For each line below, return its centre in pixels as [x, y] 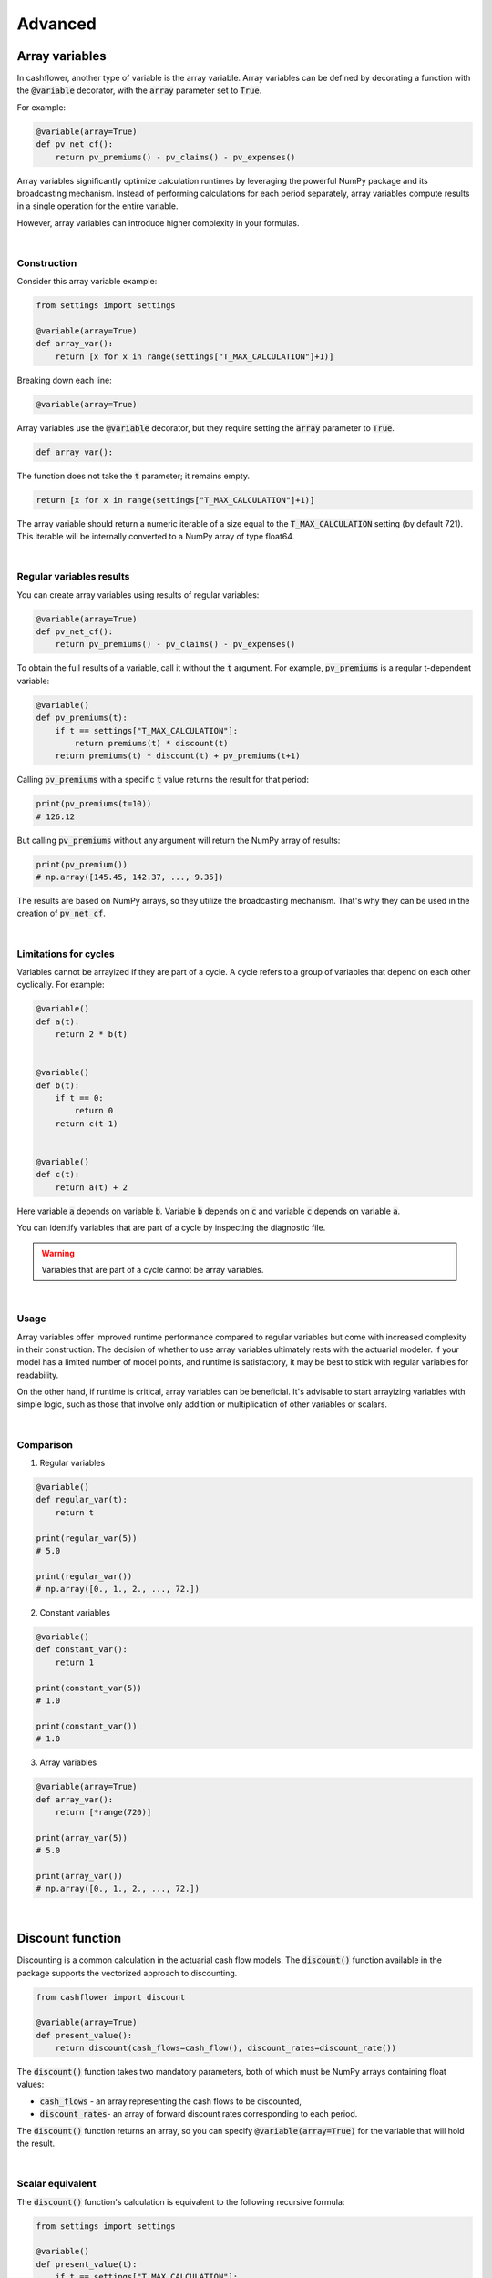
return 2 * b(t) [91, 1035]
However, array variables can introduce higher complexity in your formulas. [158, 222]
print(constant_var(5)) [89, 1688]
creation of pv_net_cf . [61, 913]
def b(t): [58, 1085]
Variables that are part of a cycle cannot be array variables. [153, 1269]
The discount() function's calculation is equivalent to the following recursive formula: [181, 2201]
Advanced [57, 24]
